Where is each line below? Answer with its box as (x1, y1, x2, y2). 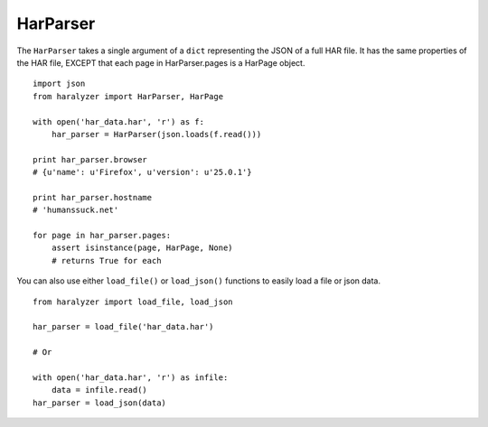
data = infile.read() (51, 385, 148, 395)
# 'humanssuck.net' (33, 205, 119, 216)
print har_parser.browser (33, 154, 148, 164)
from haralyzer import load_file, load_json (33, 296, 234, 307)
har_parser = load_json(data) (33, 397, 167, 408)
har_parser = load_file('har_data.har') (33, 321, 214, 332)
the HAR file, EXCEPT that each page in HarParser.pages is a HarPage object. (16, 57, 305, 68)
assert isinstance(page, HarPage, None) (51, 243, 234, 253)
